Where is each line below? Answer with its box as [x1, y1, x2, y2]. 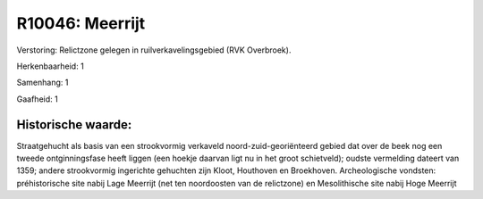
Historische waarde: [16, 117, 132, 132]
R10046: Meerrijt [16, 13, 146, 33]
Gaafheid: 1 [16, 94, 58, 104]
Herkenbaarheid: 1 [16, 61, 84, 71]
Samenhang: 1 [16, 77, 69, 88]
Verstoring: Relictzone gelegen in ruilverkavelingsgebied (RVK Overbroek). [16, 45, 292, 55]
